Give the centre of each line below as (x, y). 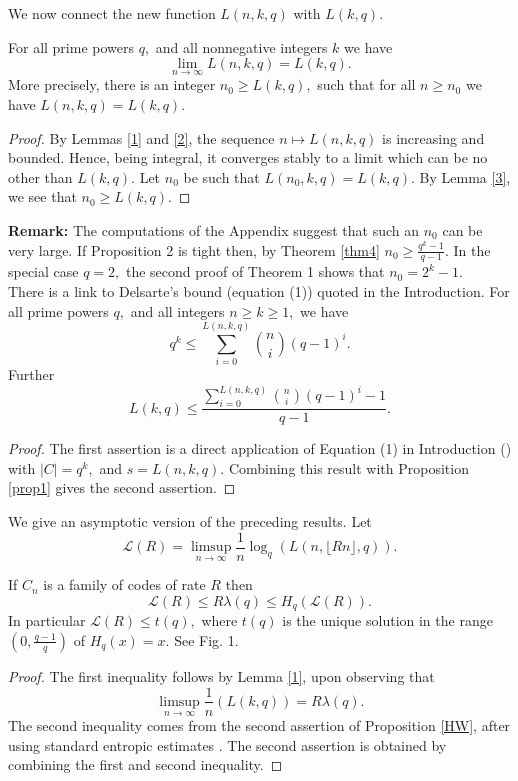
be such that (221, 176)
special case (43, 271)
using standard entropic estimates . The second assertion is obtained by (227, 744)
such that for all (366, 84)
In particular (47, 620)
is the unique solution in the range (387, 620)
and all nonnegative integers (241, 46)
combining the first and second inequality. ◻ (145, 764)
